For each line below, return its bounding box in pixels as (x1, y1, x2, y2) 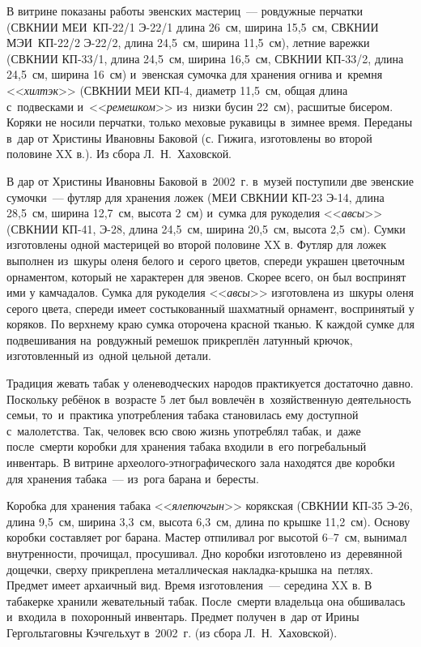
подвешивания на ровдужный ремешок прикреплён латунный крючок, (6, 331, 353, 348)
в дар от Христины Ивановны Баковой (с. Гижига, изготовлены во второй (6, 129, 372, 146)
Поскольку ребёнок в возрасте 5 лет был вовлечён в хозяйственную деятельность (6, 390, 411, 407)
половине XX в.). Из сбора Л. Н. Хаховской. (6, 145, 232, 162)
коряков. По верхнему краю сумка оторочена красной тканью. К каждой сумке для (6, 315, 415, 332)
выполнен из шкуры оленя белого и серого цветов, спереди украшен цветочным (6, 251, 405, 268)
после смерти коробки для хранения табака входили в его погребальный (6, 438, 367, 455)
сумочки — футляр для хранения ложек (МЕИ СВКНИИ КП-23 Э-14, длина (6, 188, 385, 205)
